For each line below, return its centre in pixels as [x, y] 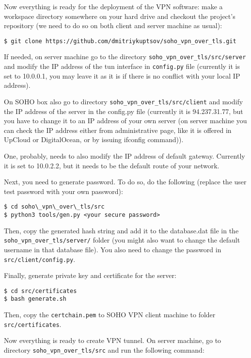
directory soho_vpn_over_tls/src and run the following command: [104, 350]
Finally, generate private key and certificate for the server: [90, 275]
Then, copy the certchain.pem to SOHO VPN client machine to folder [110, 315]
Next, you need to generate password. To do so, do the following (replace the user [125, 182]
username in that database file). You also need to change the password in [113, 249]
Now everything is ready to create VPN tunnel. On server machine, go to [113, 340]
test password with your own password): [63, 191]
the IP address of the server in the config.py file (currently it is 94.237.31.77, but [124, 111]
